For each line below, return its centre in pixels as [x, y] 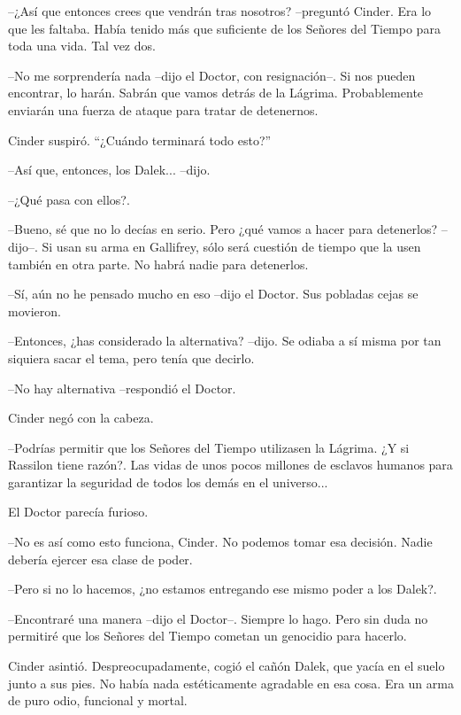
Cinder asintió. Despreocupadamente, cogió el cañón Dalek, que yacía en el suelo [227, 666]
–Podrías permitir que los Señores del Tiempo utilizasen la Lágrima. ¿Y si [209, 447]
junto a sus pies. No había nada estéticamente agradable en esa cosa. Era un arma [231, 683]
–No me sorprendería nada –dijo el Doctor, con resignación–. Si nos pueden [212, 75]
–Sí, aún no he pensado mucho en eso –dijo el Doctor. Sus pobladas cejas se [213, 294]
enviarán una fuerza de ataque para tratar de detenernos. [163, 109]
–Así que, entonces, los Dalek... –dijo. [109, 170]
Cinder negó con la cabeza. [81, 418]
